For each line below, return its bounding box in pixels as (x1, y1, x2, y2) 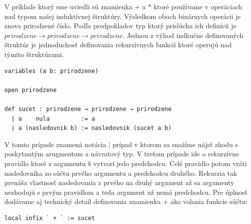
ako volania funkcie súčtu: (170, 196, 248, 206)
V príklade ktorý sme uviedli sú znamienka (4, 1, 133, 11)
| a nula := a (11, 115, 95, 122)
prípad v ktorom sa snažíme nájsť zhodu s (112, 139, 238, 149)
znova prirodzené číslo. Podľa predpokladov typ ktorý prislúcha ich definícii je (4, 20, 236, 31)
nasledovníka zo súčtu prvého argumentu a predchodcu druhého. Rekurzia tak (4, 168, 237, 178)
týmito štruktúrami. (4, 49, 64, 59)
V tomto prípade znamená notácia (4, 139, 107, 149)
